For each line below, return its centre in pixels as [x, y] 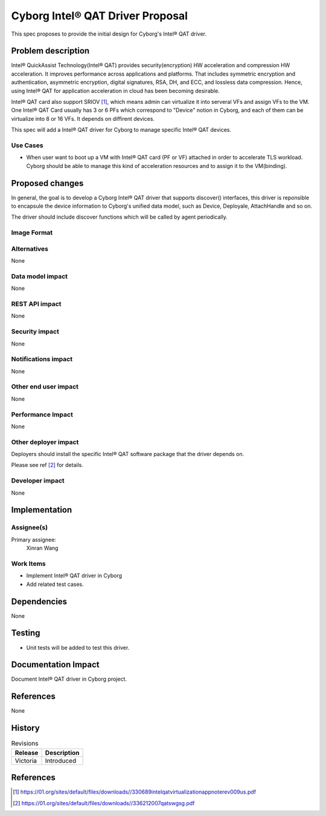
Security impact [35, 332]
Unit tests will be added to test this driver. [78, 647]
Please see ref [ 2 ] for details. [47, 465]
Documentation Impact [55, 665]
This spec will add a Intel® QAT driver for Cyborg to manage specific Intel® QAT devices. [121, 130]
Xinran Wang [42, 548]
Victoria [26, 760]
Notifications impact [42, 359]
